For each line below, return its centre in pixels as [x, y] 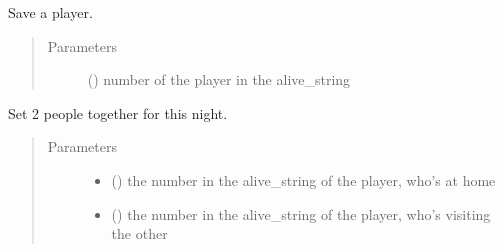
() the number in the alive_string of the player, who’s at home [303, 179]
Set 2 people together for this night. [118, 112]
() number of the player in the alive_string [219, 79]
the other [139, 233]
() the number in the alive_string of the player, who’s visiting [301, 213]
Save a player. [50, 12]
